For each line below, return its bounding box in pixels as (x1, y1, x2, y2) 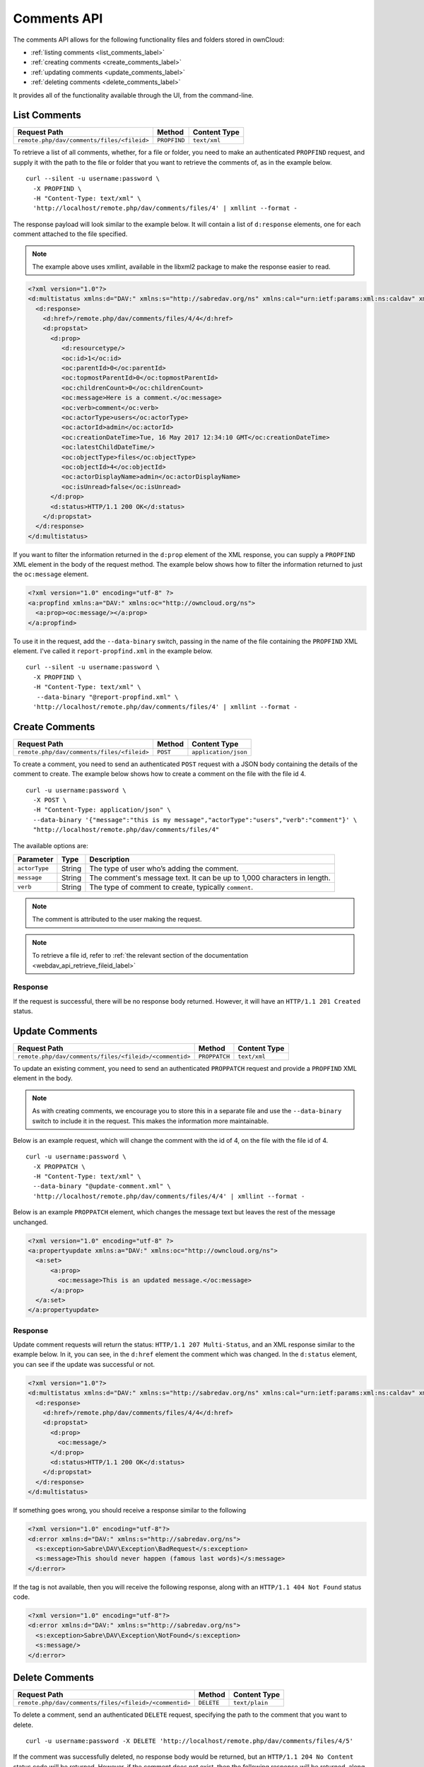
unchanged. (13, 1218, 49, 1226)
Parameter (17, 854, 54, 864)
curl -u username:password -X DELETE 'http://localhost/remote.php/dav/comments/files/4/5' (25, 1737, 353, 1745)
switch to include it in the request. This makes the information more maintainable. (32, 1117, 269, 1125)
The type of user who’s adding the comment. (89, 863, 239, 873)
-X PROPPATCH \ (33, 1163, 86, 1170)
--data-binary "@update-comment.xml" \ (33, 1182, 171, 1190)
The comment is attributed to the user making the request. (32, 915, 202, 924)
